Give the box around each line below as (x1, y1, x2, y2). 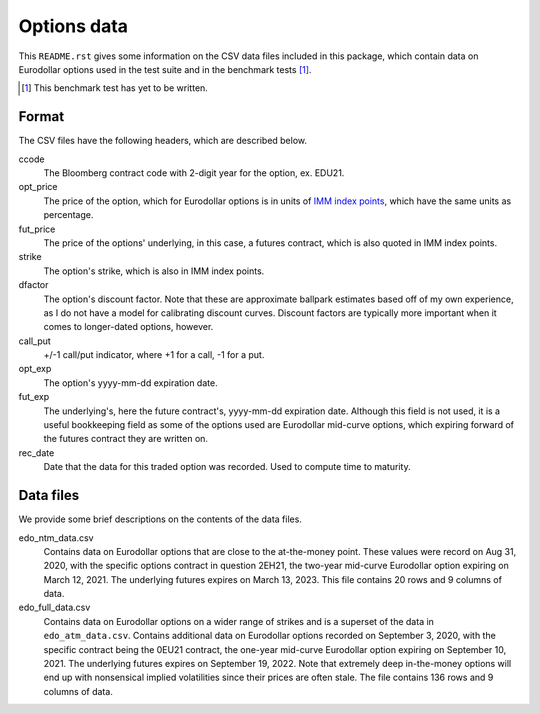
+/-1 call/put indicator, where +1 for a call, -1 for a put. (43, 349, 265, 361)
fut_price (18, 223, 56, 235)
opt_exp (18, 363, 52, 375)
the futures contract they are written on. (43, 433, 209, 445)
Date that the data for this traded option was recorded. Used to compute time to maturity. (43, 461, 411, 473)
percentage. (43, 209, 94, 221)
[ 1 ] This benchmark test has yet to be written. (21, 82, 209, 94)
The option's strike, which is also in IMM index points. (43, 265, 265, 277)
